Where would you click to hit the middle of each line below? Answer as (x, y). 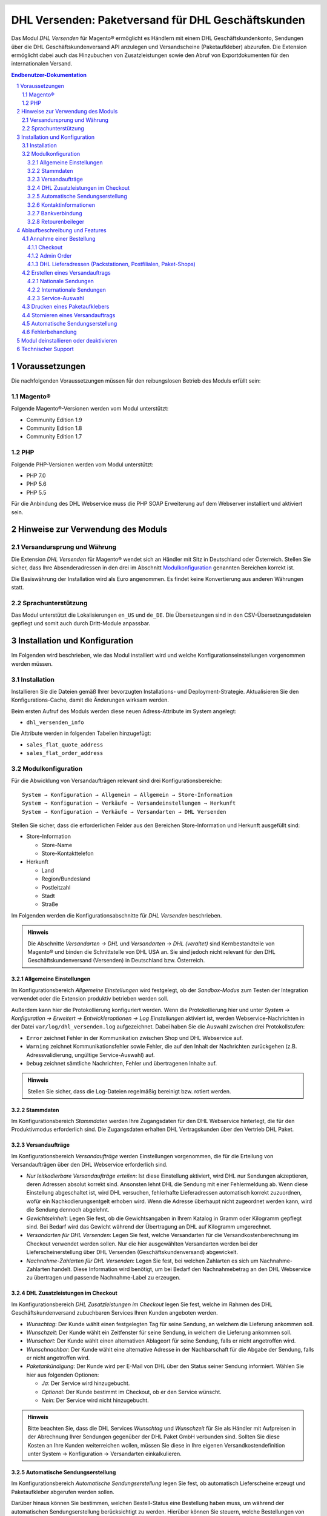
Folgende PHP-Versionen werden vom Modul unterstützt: (82, 465)
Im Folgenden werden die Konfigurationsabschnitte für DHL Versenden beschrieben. (117, 915)
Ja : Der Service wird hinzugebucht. (86, 1383)
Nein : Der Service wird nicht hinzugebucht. (95, 1400)
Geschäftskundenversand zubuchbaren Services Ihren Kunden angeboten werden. (114, 1313)
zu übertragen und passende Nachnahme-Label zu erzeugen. (104, 1278)
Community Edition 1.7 (54, 437)
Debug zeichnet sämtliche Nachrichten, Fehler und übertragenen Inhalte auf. (122, 1063)
